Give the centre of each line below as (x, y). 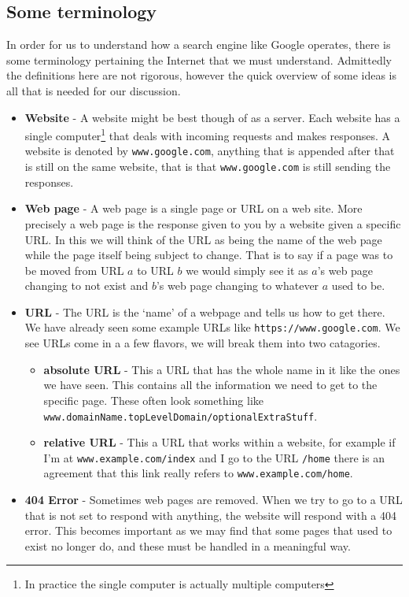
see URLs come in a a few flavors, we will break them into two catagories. (203, 343)
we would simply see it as (247, 270)
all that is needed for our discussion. (94, 90)
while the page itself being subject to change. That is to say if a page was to (209, 255)
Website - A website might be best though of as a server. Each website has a (212, 117)
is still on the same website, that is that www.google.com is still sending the (208, 167)
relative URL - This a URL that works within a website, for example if (219, 442)
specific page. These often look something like (154, 400)
